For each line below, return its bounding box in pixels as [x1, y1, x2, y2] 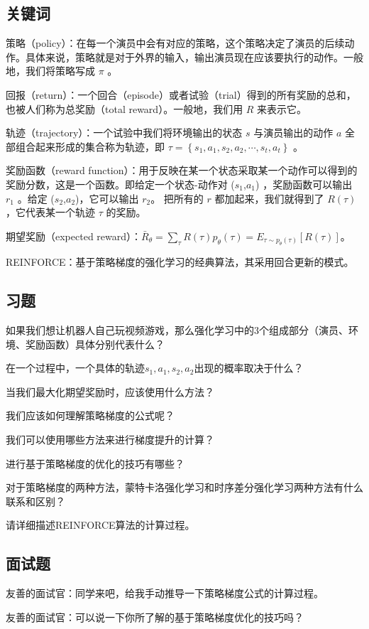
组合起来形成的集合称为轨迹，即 [15, 139, 165, 154]
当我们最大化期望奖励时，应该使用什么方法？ [6, 384, 214, 399]
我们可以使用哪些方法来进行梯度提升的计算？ [6, 431, 214, 446]
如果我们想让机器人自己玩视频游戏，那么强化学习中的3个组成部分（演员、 [6, 322, 348, 337]
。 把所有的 [150, 190, 204, 205]
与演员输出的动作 [253, 125, 334, 140]
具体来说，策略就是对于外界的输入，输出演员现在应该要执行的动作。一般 [25, 49, 363, 64]
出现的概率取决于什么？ [194, 360, 304, 375]
